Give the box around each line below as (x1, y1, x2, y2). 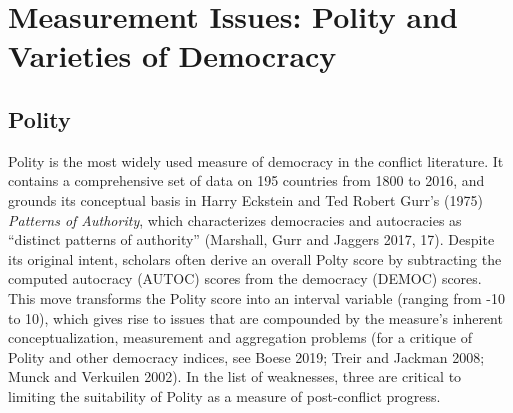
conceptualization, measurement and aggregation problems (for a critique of (8, 327, 472, 348)
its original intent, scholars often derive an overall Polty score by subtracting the (8, 248, 502, 269)
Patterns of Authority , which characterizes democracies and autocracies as (8, 209, 462, 230)
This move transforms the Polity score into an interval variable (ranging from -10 (8, 287, 505, 308)
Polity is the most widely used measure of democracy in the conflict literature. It (8, 150, 504, 171)
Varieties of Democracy (8, 35, 337, 76)
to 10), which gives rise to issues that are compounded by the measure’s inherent (8, 307, 503, 328)
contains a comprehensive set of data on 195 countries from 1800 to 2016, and (8, 170, 485, 191)
